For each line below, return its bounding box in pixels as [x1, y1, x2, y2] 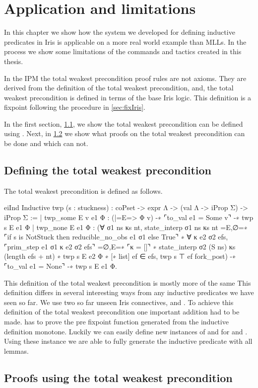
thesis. [4, 56, 23, 66]
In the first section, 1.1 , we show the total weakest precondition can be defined [4, 118, 243, 129]
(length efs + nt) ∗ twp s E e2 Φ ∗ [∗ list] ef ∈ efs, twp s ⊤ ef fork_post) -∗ [4, 251, 236, 261]
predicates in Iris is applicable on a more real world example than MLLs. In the [4, 36, 247, 47]
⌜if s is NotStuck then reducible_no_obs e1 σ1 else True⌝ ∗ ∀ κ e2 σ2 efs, [4, 232, 228, 242]
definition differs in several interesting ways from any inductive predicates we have [4, 287, 254, 298]
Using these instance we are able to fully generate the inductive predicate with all [4, 336, 253, 346]
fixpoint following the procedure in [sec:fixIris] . [4, 102, 145, 112]
